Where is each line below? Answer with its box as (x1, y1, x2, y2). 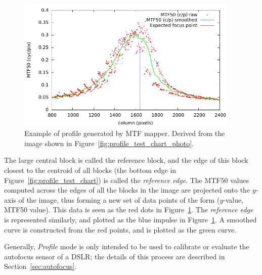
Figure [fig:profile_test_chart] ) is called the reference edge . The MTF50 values (4, 174, 249, 185)
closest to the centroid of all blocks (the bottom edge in (4, 165, 177, 175)
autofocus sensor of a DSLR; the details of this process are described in (4, 251, 225, 261)
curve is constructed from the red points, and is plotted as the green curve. (4, 224, 237, 235)
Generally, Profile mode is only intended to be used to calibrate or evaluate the (4, 241, 249, 252)
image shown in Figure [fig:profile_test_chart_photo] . (24, 137, 194, 148)
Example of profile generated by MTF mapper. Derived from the (24, 128, 225, 139)
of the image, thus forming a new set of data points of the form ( (18, 194, 220, 205)
